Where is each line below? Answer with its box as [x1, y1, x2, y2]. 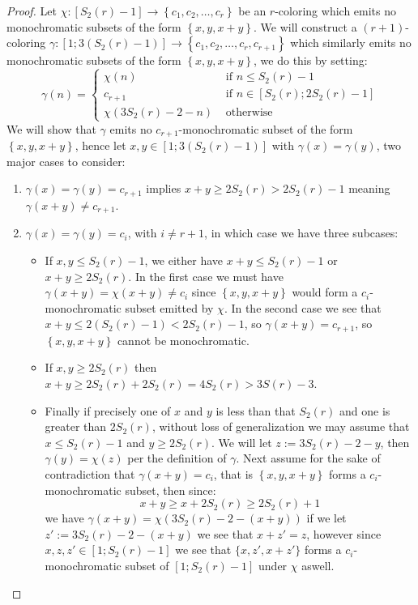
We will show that [6, 120, 96, 137]
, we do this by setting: [254, 52, 368, 69]
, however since [306, 525, 382, 542]
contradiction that [45, 465, 135, 482]
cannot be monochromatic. [117, 331, 250, 348]
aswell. [301, 556, 335, 573]
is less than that [215, 402, 296, 419]
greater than [45, 418, 107, 435]
